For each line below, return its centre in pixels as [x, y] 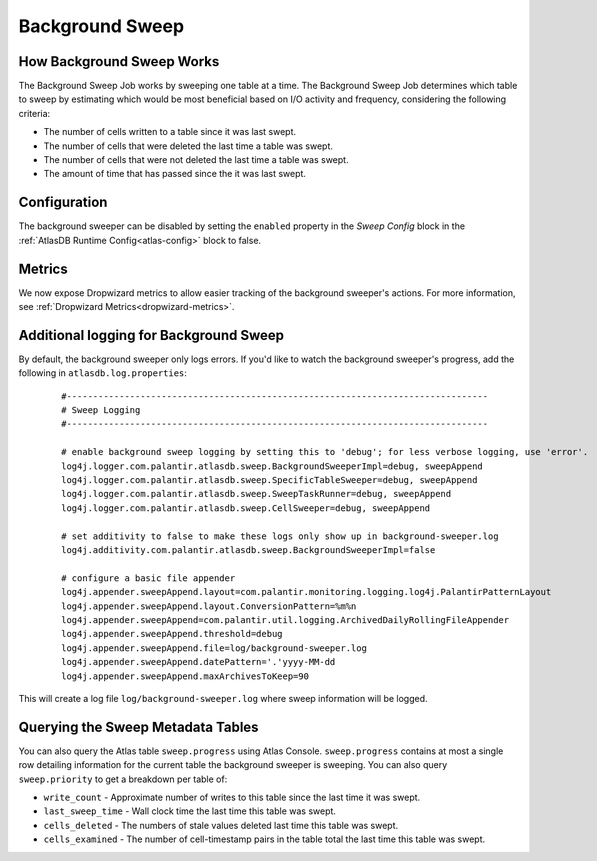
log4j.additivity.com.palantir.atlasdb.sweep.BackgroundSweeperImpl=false [248, 549]
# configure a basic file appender [148, 578]
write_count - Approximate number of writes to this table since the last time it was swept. [232, 797]
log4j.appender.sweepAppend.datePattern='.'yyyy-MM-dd [198, 662]
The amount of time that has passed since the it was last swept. [175, 174]
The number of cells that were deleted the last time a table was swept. [188, 146]
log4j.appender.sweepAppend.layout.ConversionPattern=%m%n [209, 606]
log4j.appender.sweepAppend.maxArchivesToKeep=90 [185, 676]
